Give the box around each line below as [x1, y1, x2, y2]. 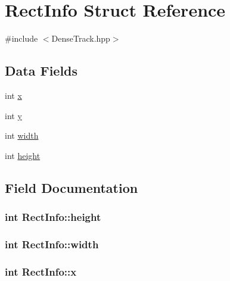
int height [5, 149, 41, 161]
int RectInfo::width [5, 236, 99, 251]
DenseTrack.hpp [51, 32, 110, 45]
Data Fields [5, 61, 78, 80]
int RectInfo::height [5, 210, 101, 224]
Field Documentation [5, 178, 138, 196]
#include [5, 32, 38, 45]
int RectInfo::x [5, 264, 77, 279]
